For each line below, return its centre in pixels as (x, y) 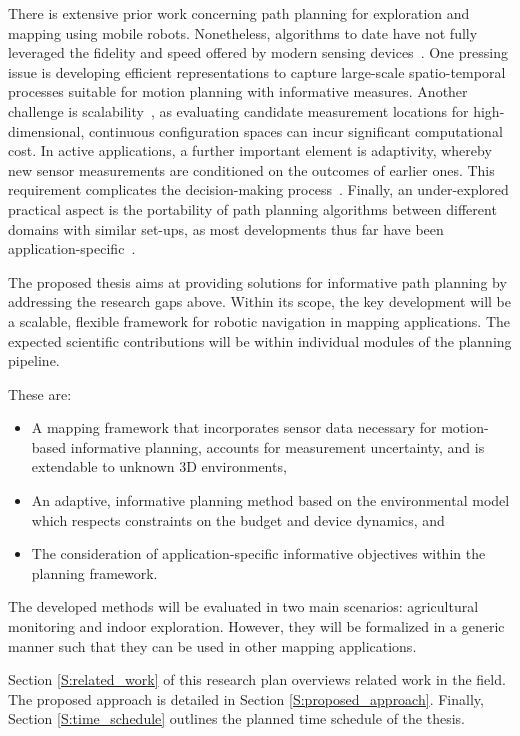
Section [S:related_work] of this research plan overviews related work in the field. (257, 679)
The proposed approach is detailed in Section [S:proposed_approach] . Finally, (246, 698)
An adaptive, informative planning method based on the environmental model (270, 500)
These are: (40, 393)
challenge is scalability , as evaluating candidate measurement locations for (238, 110)
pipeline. (34, 360)
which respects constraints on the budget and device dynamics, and (238, 519)
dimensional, (46, 130)
